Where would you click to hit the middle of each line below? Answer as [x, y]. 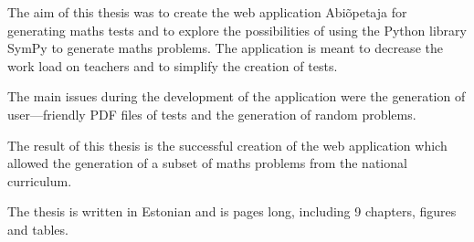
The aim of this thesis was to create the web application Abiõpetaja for [207, 12]
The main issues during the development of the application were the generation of [237, 96]
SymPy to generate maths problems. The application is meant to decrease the [225, 48]
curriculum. [40, 180]
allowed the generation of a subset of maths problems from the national [207, 163]
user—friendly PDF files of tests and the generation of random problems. [212, 114]
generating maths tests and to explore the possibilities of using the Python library [237, 30]
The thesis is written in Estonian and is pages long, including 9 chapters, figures [232, 211]
